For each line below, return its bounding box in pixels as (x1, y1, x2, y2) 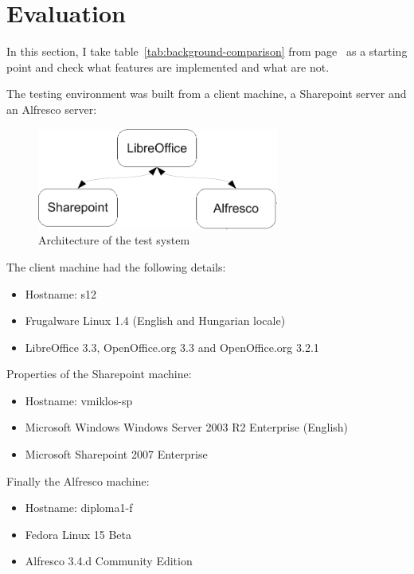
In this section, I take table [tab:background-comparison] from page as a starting (6, 43, 408, 60)
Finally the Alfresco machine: (6, 472, 150, 489)
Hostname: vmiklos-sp (25, 392, 133, 408)
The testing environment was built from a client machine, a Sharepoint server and (6, 85, 407, 102)
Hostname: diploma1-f (25, 499, 133, 516)
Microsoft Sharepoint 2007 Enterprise (25, 446, 208, 463)
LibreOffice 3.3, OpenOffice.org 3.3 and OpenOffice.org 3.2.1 (25, 338, 319, 355)
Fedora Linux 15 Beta (25, 525, 132, 542)
